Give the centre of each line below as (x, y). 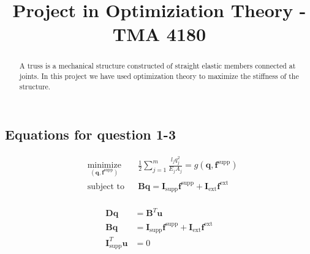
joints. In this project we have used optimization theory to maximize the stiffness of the (159, 76)
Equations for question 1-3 (90, 134)
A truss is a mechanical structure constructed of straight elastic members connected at (157, 66)
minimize (104, 166)
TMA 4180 (159, 34)
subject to (106, 186)
